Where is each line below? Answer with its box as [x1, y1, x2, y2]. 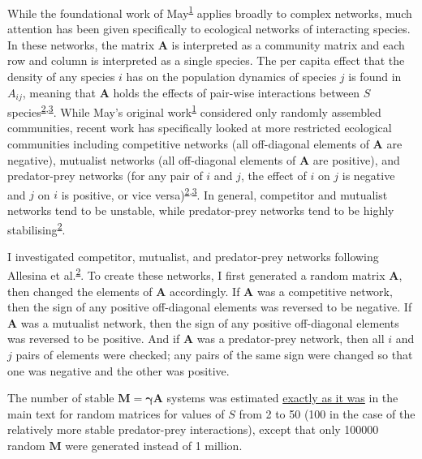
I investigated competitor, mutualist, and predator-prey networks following [7, 247, 379, 264]
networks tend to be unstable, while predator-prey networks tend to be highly [7, 201, 394, 218]
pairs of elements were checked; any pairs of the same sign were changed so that [15, 346, 413, 363]
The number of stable [7, 389, 114, 406]
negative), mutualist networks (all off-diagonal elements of [7, 151, 296, 168]
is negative [342, 167, 395, 184]
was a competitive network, [256, 282, 393, 299]
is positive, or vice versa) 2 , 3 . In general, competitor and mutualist [61, 183, 388, 203]
